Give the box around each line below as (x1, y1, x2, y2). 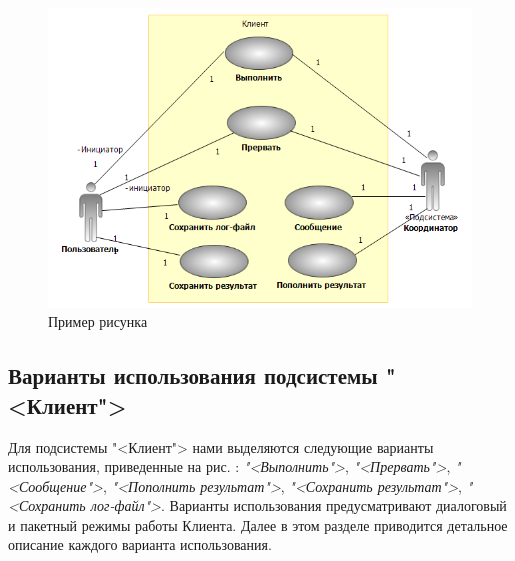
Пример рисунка (48, 311, 148, 332)
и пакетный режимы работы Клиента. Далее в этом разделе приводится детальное (8, 514, 508, 535)
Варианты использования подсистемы (8, 360, 378, 391)
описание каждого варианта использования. (8, 534, 272, 555)
